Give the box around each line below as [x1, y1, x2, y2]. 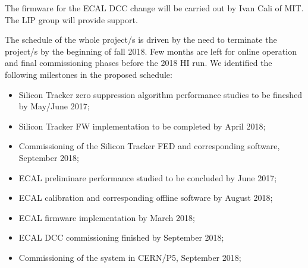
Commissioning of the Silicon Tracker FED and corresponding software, [18, 140, 280, 152]
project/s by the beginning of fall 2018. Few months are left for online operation [5, 45, 297, 57]
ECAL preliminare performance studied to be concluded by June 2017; [18, 171, 277, 184]
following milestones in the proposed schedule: [5, 68, 172, 80]
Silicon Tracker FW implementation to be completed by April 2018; [18, 119, 266, 132]
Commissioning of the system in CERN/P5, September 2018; [18, 251, 241, 263]
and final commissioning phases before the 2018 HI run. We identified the [5, 56, 272, 69]
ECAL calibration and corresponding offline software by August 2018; [18, 191, 273, 204]
